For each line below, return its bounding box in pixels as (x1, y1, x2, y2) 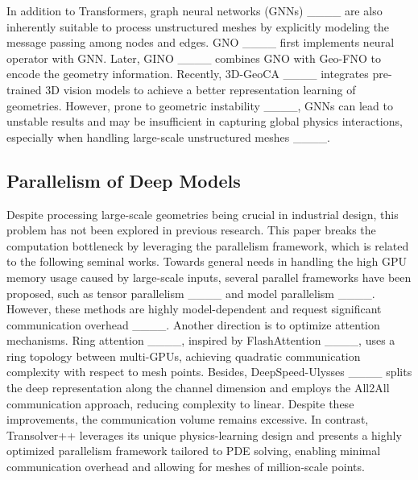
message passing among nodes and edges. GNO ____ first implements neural (6, 34, 395, 51)
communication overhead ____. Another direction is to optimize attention (6, 316, 380, 333)
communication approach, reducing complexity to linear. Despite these (6, 395, 354, 412)
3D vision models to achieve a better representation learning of (45, 81, 356, 97)
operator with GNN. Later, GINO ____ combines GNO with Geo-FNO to (6, 49, 381, 66)
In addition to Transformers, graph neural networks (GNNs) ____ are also (6, 2, 383, 19)
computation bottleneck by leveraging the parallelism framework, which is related (6, 237, 409, 254)
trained (6, 81, 42, 97)
